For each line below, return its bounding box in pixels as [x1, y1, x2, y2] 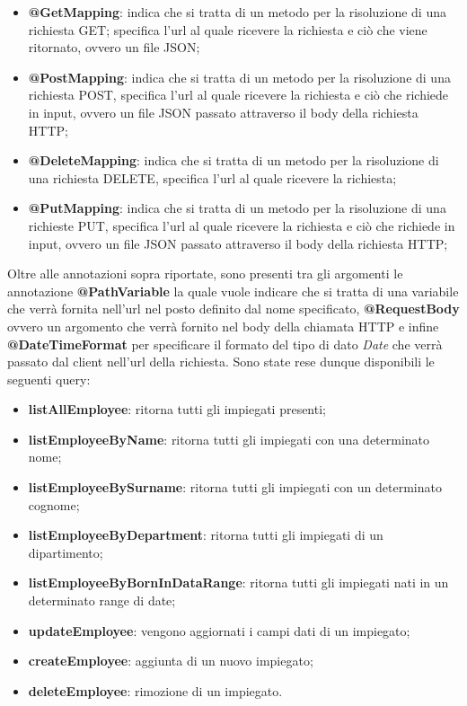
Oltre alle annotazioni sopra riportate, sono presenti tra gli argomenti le [7, 264, 403, 283]
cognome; [28, 495, 80, 514]
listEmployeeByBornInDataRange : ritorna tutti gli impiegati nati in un [28, 573, 449, 592]
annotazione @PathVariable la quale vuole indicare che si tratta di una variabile [7, 281, 459, 300]
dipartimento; [28, 543, 103, 561]
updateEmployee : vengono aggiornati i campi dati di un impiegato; [28, 621, 410, 640]
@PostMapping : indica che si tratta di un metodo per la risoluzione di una [28, 67, 451, 86]
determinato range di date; [28, 591, 176, 610]
